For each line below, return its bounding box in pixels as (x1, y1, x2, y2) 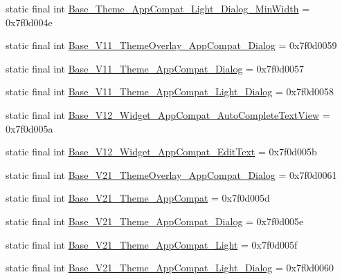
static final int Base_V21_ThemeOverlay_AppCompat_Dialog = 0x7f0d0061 (6, 167, 337, 182)
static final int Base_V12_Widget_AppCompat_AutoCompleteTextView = (6, 107, 330, 122)
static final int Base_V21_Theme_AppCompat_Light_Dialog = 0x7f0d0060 (6, 260, 334, 275)
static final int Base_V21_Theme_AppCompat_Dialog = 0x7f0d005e (6, 213, 304, 228)
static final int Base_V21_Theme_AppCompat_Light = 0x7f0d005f (6, 237, 298, 251)
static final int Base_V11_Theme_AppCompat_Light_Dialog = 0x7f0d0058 (6, 84, 334, 99)
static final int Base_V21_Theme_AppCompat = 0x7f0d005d (6, 191, 270, 205)
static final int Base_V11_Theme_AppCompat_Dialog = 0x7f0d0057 (6, 61, 305, 75)
